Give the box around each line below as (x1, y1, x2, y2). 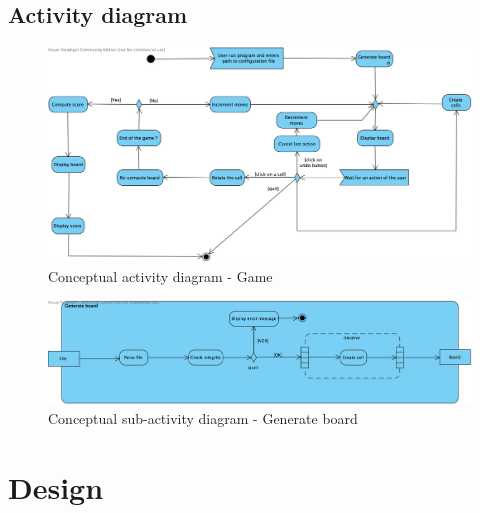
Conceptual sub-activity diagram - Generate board (48, 408, 358, 429)
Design (8, 467, 104, 508)
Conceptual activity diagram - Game (48, 265, 273, 286)
